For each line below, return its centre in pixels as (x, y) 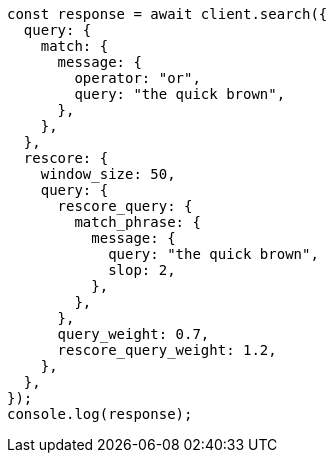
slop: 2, (142, 270)
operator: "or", (137, 78)
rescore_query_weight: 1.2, (167, 350)
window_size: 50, (108, 174)
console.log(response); (100, 414)
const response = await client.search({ (167, 14)
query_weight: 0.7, (133, 334)
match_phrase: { (137, 222)
